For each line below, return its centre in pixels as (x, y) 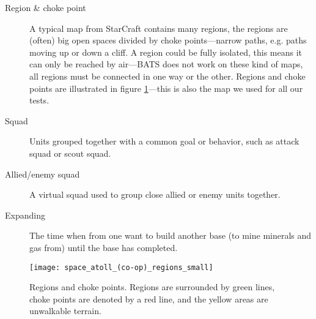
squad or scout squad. (70, 153)
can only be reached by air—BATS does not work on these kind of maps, (166, 64)
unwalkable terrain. (65, 311)
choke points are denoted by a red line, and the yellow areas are (149, 298)
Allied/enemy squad (42, 174)
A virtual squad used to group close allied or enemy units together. (155, 194)
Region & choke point (46, 7)
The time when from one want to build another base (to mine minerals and (171, 235)
